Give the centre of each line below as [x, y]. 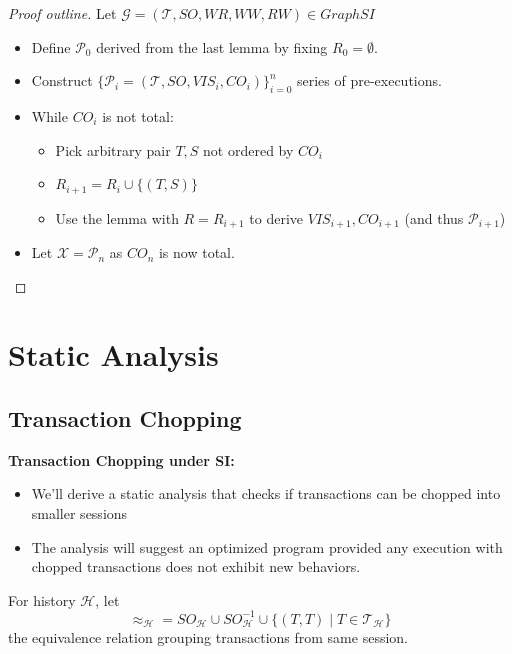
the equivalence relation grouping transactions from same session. [208, 636]
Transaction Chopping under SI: [121, 459]
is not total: [138, 115]
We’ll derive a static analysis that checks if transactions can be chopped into [266, 493]
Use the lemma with [117, 217]
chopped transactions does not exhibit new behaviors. [196, 566]
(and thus [434, 217]
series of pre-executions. [369, 80]
